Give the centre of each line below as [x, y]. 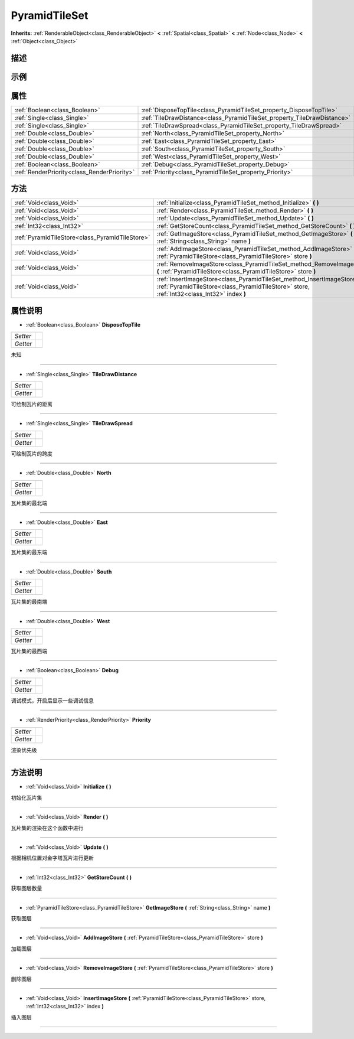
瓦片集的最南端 [29, 602]
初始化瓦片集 [27, 797]
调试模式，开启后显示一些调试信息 [52, 701]
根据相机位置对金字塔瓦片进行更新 [52, 858]
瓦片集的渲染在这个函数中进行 [47, 828]
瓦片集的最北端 [29, 503]
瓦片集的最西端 [29, 651]
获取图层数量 [27, 888]
